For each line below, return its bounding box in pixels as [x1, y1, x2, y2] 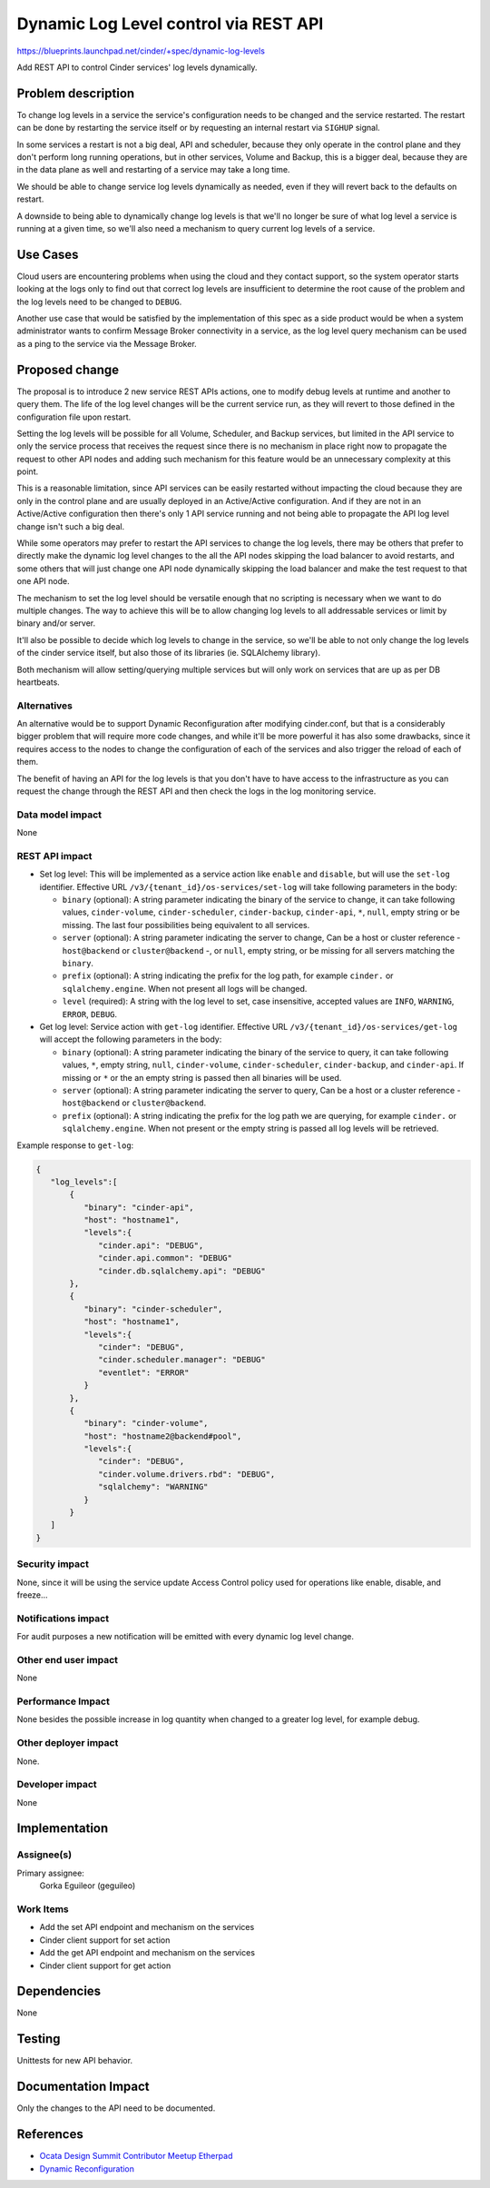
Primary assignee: [16, 1867, 85, 1878]
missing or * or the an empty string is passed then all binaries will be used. [62, 1072, 342, 1083]
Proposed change [16, 361, 120, 377]
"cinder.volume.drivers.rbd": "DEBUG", [98, 1469, 276, 1480]
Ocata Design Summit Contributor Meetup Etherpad [39, 2151, 233, 2162]
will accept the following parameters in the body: [39, 1034, 222, 1044]
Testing [16, 2031, 61, 2047]
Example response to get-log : [16, 1140, 134, 1151]
